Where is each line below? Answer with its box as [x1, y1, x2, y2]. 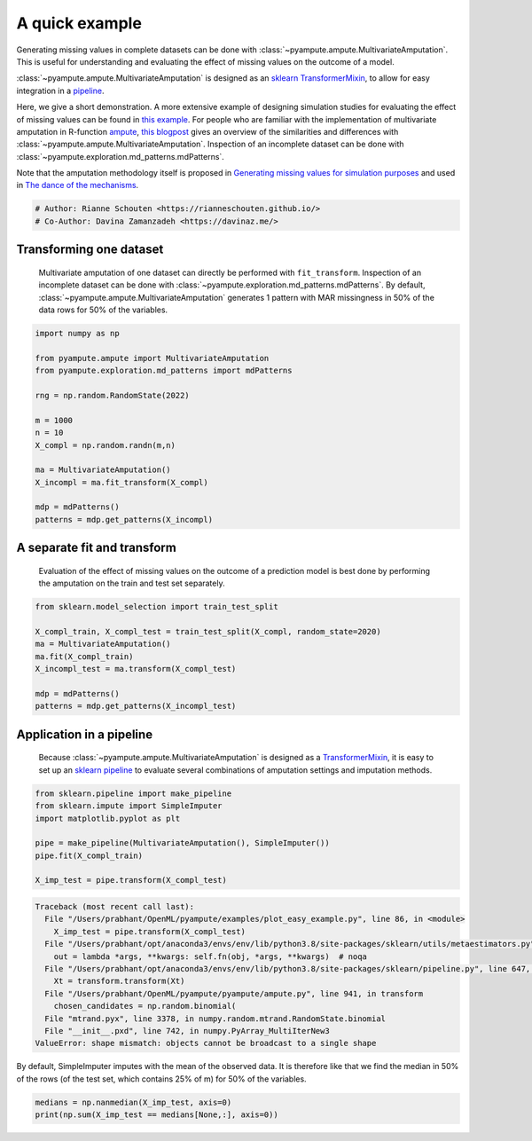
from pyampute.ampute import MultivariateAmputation [35, 353, 270, 363]
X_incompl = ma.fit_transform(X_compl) [35, 477, 208, 487]
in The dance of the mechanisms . [16, 180, 139, 191]
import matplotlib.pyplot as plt [35, 813, 181, 823]
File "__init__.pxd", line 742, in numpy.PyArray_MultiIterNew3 [44, 1026, 330, 1035]
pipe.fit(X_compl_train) [35, 850, 144, 861]
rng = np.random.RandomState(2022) [35, 390, 190, 400]
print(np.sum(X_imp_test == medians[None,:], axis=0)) [35, 1110, 278, 1120]
